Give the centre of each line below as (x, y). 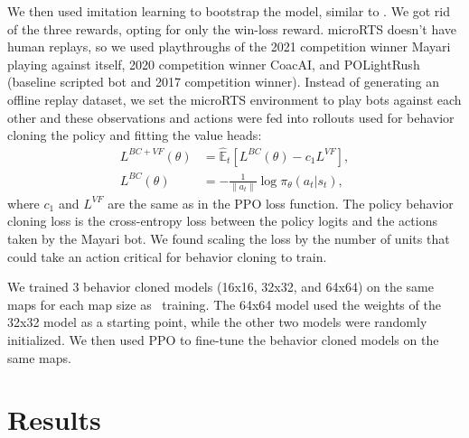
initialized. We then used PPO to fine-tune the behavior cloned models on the (223, 340)
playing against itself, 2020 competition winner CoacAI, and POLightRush (214, 64)
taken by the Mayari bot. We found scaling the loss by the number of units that (229, 239)
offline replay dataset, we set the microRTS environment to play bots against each (234, 99)
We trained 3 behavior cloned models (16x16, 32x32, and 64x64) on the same (220, 287)
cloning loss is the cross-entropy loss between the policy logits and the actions (222, 221)
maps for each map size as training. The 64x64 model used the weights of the (224, 304)
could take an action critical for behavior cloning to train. (167, 256)
